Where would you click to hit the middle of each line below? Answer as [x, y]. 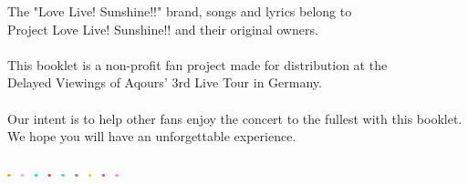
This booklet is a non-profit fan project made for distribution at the [198, 64]
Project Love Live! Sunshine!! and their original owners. [163, 29]
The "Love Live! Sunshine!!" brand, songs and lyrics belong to [180, 11]
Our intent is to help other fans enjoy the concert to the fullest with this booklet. [235, 118]
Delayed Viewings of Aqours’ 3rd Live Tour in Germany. [165, 82]
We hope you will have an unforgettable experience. [152, 136]
